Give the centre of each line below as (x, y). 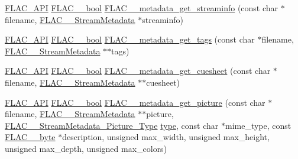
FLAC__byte (30, 137)
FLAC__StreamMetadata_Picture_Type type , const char (112, 125)
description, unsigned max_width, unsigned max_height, (166, 137)
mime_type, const (258, 125)
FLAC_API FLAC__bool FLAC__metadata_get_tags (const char (130, 39)
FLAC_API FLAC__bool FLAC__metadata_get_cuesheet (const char (138, 71)
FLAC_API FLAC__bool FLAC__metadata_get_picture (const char (135, 102)
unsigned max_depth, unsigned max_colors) (86, 148)
